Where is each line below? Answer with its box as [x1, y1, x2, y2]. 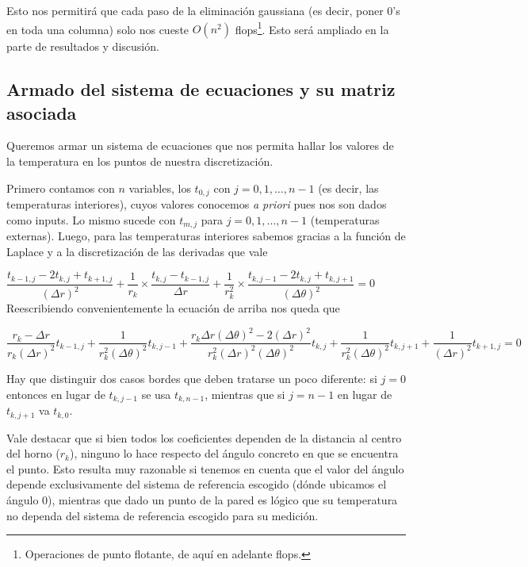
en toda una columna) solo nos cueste [6, 21, 189, 37]
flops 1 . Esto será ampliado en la [235, 18, 389, 37]
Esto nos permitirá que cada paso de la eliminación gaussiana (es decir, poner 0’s [6, 2, 400, 18]
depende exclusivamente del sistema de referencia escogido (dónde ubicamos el [6, 476, 387, 492]
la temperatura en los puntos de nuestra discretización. [6, 153, 274, 170]
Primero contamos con [6, 179, 115, 196]
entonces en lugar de [6, 385, 105, 402]
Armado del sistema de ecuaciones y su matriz [6, 77, 396, 102]
